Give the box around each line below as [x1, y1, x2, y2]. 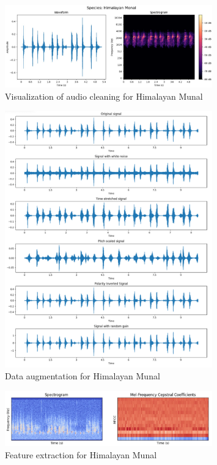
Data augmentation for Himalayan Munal [5, 370, 160, 382]
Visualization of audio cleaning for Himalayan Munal [5, 89, 203, 102]
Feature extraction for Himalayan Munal [5, 448, 157, 461]
